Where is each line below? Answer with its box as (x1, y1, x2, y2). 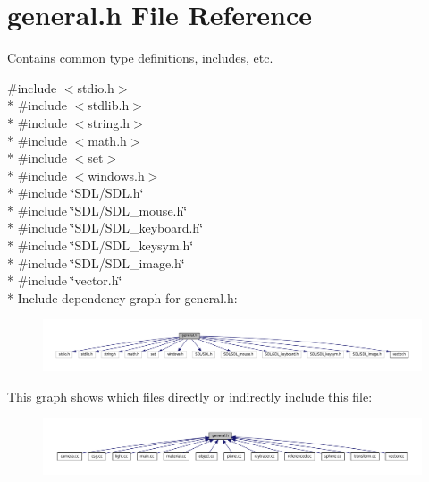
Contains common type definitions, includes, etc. (7, 48, 273, 67)
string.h (88, 113, 130, 131)
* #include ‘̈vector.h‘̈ (7, 271, 122, 290)
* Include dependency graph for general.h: (7, 288, 238, 307)
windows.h (88, 165, 145, 184)
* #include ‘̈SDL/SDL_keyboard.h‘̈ (7, 218, 204, 237)
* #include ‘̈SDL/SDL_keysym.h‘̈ (7, 236, 194, 255)
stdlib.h (88, 96, 130, 114)
